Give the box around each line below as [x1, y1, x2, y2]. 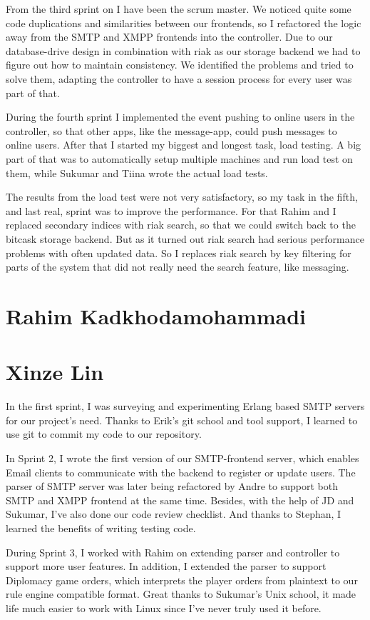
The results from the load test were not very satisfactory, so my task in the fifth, [6, 189, 358, 204]
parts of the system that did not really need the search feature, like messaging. [6, 259, 349, 274]
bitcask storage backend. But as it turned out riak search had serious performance [6, 231, 364, 246]
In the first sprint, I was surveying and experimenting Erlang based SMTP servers [6, 399, 365, 414]
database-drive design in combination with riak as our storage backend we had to [6, 43, 361, 58]
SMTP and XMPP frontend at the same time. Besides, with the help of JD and [6, 492, 354, 507]
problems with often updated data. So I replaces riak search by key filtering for [6, 245, 351, 260]
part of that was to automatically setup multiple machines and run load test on [6, 151, 353, 166]
